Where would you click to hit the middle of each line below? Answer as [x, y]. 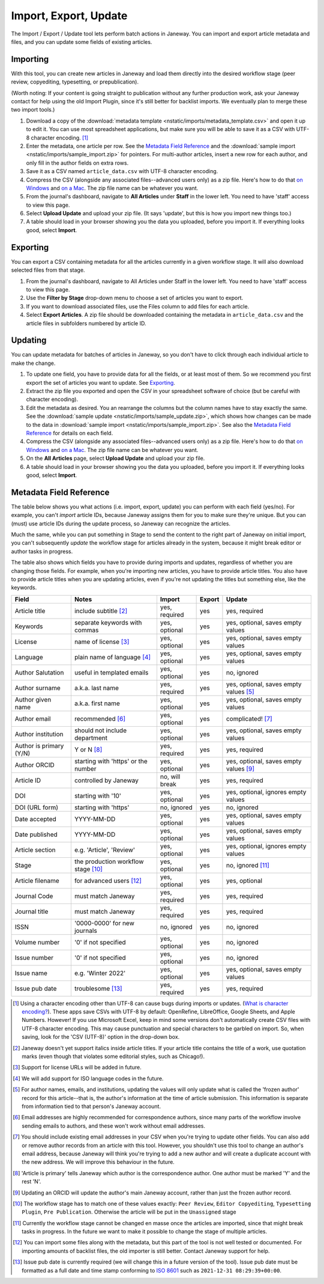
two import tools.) [33, 110]
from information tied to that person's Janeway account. [91, 1106]
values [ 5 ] [240, 691]
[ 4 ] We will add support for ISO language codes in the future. [88, 1078]
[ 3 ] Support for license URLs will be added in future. [77, 1068]
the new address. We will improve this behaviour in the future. [98, 1162]
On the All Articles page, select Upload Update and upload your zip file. [115, 458]
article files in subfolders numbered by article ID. [86, 323]
